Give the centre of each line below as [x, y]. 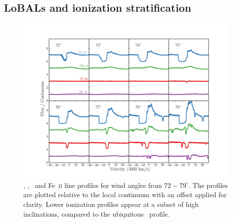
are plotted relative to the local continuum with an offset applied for [125, 194]
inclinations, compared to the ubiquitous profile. [97, 213]
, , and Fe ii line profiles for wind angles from [93, 185]
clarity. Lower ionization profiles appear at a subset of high [111, 204]
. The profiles [208, 185]
